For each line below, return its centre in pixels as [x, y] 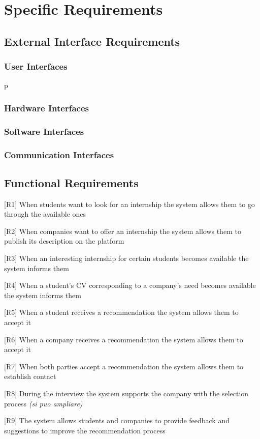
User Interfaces [36, 66]
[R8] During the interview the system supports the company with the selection [126, 393]
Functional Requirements [71, 182]
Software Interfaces [44, 131]
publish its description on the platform [64, 241]
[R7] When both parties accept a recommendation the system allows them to [124, 366]
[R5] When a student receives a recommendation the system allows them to [121, 312]
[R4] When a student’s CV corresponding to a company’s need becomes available [130, 285]
